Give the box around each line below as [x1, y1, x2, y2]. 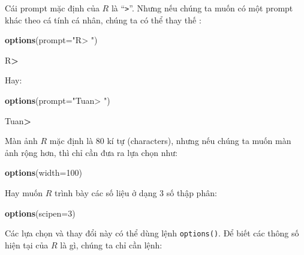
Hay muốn [5, 187, 43, 199]
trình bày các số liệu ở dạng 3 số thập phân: [54, 187, 217, 199]
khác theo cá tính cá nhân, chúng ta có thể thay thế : [5, 13, 201, 26]
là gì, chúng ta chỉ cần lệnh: [60, 238, 162, 251]
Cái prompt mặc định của [5, 2, 100, 14]
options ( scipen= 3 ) [5, 206, 76, 219]
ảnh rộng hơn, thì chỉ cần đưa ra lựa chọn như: [5, 146, 177, 158]
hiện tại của [5, 238, 49, 251]
